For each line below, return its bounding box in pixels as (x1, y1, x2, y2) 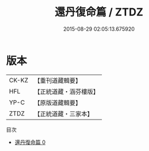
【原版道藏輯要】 (34, 98, 81, 107)
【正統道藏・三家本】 (34, 110, 93, 118)
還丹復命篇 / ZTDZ (54, 5, 144, 19)
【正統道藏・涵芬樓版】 (34, 87, 99, 95)
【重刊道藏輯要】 (34, 76, 81, 85)
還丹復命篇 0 (14, 139, 46, 146)
